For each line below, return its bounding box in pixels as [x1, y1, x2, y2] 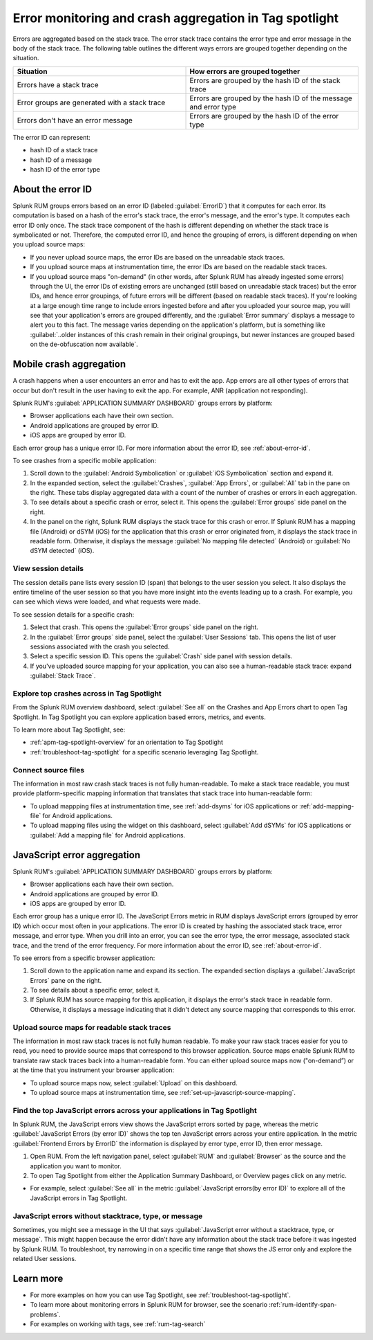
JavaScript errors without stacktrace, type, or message [12, 1211, 203, 1221]
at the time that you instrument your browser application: [12, 1066, 175, 1074]
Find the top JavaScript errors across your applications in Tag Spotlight [12, 1105, 257, 1115]
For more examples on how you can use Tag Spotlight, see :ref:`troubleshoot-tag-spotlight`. [30, 1291, 291, 1299]
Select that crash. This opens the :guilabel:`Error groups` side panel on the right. [30, 623, 259, 631]
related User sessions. [12, 1255, 77, 1263]
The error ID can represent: [12, 133, 91, 141]
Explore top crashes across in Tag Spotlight [12, 689, 162, 698]
